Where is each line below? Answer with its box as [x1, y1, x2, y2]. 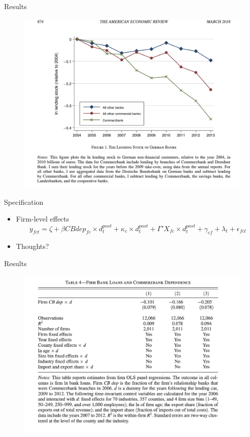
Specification [4, 196, 44, 207]
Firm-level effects [16, 213, 69, 224]
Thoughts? [16, 241, 49, 251]
